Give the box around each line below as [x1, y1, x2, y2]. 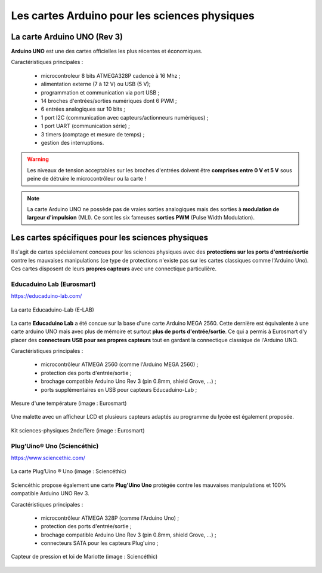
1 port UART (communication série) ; [41, 123, 131, 130]
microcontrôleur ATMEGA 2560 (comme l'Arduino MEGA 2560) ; [41, 361, 199, 368]
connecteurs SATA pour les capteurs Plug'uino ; [41, 540, 159, 547]
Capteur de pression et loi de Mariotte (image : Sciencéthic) [11, 553, 158, 560]
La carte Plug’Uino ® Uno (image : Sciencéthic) [11, 468, 126, 475]
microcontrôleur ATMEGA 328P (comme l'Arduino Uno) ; [41, 514, 179, 522]
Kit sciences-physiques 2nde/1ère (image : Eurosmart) [11, 426, 145, 434]
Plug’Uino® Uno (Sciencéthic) [11, 441, 99, 450]
